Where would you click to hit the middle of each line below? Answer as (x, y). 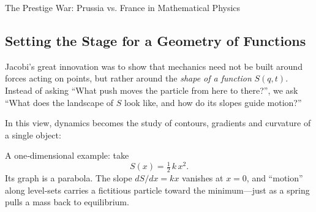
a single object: (33, 134)
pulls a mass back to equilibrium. (67, 202)
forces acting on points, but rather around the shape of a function (128, 78)
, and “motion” (275, 178)
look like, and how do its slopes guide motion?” (213, 102)
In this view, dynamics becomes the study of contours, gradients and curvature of (158, 123)
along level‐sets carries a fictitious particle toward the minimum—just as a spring (157, 190)
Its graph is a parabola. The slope (69, 178)
